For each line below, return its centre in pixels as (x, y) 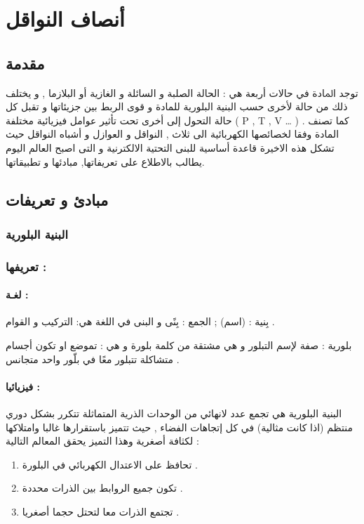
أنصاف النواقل (65, 19)
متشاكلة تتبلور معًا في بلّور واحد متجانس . (93, 359)
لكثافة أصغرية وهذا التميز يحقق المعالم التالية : (102, 441)
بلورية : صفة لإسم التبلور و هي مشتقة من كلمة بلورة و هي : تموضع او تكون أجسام (179, 345)
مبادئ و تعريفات (57, 199)
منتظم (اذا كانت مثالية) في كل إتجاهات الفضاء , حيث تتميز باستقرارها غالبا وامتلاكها (179, 427)
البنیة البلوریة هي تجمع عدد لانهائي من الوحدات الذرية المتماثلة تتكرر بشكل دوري (174, 413)
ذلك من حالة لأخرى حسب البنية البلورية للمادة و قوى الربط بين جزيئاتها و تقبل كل (177, 106)
